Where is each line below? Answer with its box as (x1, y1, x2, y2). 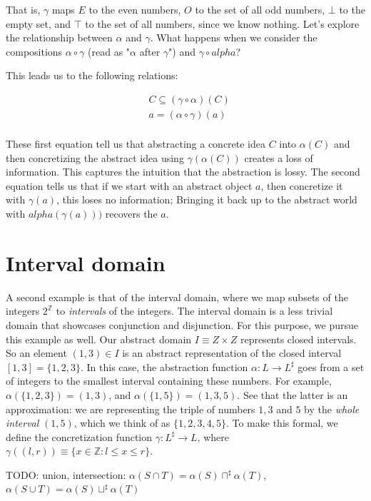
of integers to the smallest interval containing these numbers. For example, (6, 373, 332, 388)
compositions (6, 44, 63, 59)
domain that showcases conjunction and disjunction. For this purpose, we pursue (6, 317, 359, 332)
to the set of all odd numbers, (195, 2, 325, 16)
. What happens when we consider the (150, 30, 317, 45)
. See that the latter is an (237, 387, 348, 402)
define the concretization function (6, 429, 153, 444)
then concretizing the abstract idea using (6, 150, 184, 165)
